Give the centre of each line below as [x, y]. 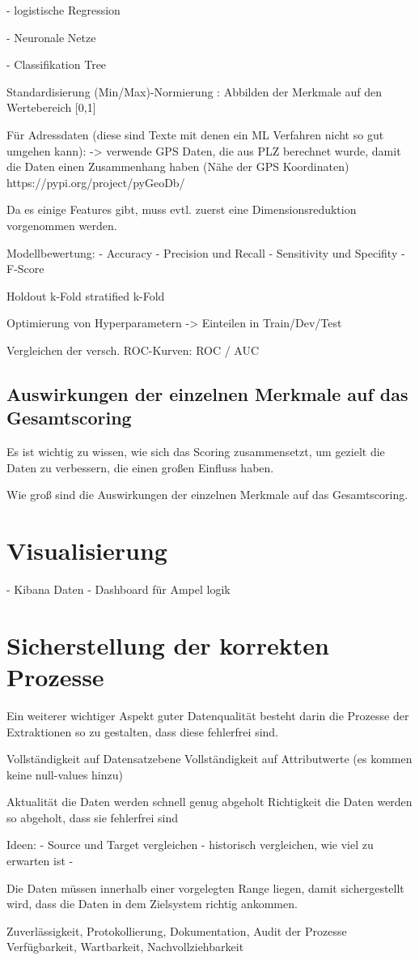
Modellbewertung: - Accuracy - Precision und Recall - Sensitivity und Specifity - [206, 252]
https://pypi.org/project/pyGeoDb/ [96, 182]
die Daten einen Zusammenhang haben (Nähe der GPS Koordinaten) [178, 166]
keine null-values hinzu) [65, 774]
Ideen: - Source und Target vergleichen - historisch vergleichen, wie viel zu [190, 845]
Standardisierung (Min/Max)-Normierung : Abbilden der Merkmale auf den [194, 91]
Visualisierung [87, 550]
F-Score [25, 269]
